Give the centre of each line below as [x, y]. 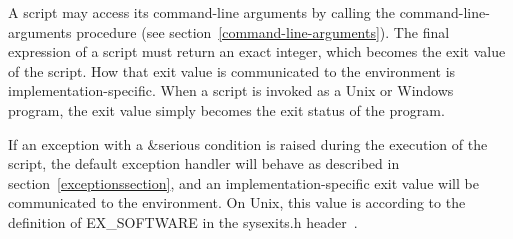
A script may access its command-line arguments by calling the [201, 12]
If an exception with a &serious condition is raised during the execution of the [248, 143]
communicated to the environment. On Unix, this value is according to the [237, 202]
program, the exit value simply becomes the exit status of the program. [226, 109]
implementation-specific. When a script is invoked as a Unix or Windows [231, 90]
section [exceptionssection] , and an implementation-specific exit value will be [243, 182]
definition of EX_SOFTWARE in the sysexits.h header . [183, 221]
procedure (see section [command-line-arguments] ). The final [263, 31]
